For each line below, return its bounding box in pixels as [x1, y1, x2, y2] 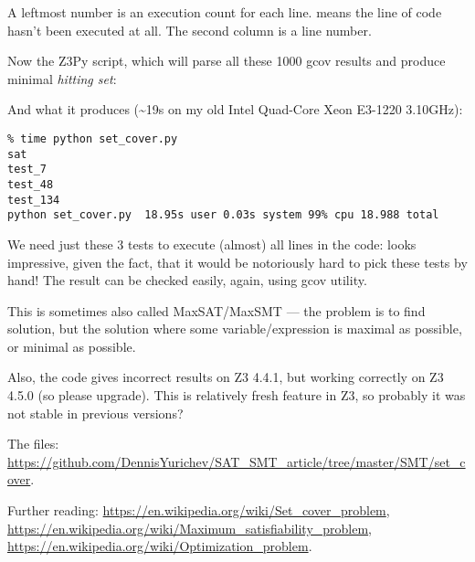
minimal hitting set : [7, 69, 117, 88]
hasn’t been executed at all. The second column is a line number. [7, 20, 372, 39]
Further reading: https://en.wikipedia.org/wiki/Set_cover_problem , [7, 501, 390, 520]
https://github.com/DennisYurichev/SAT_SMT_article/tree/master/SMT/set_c [7, 451, 466, 471]
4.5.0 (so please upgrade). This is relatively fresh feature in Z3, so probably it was [7, 386, 466, 405]
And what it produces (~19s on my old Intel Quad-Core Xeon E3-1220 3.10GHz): [7, 100, 463, 119]
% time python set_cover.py [7, 132, 178, 145]
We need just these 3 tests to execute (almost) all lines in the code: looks [7, 234, 417, 253]
